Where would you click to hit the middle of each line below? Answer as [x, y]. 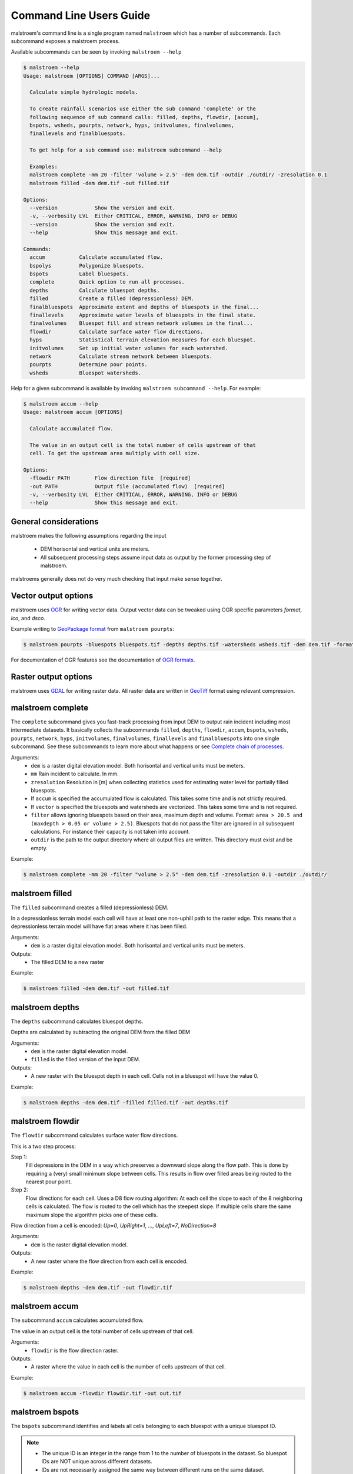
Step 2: [20, 1190]
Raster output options [51, 677]
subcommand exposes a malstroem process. [65, 41]
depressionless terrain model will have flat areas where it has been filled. [99, 926]
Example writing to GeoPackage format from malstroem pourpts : [93, 629]
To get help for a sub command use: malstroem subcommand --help [126, 150]
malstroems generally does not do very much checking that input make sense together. [117, 579]
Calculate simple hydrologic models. [84, 92]
